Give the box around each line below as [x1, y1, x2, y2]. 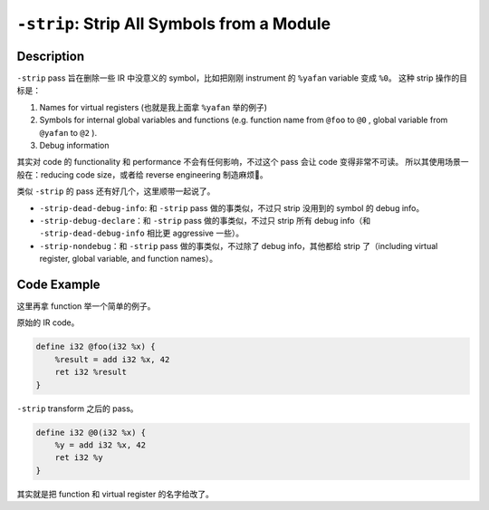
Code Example [16, 276, 101, 292]
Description [16, 48, 85, 63]
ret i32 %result [54, 367, 127, 378]
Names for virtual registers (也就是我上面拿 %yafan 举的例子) [39, 101, 267, 112]
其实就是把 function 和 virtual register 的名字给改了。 [16, 488, 215, 499]
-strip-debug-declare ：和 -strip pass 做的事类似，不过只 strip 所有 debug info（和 [39, 215, 371, 226]
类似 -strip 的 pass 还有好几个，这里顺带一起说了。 [16, 186, 216, 197]
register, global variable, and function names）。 [39, 254, 218, 265]
